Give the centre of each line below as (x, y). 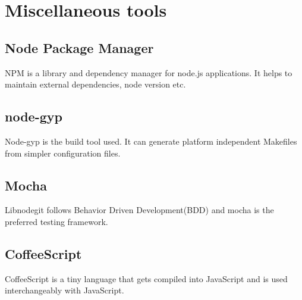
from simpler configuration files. (63, 153)
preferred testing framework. (56, 221)
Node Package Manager (79, 47)
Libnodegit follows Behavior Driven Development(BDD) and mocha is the (139, 210)
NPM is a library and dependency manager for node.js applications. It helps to (149, 72)
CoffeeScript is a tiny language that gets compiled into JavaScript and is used (146, 278)
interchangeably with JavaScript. (65, 290)
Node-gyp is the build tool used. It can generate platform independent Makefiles (151, 141)
